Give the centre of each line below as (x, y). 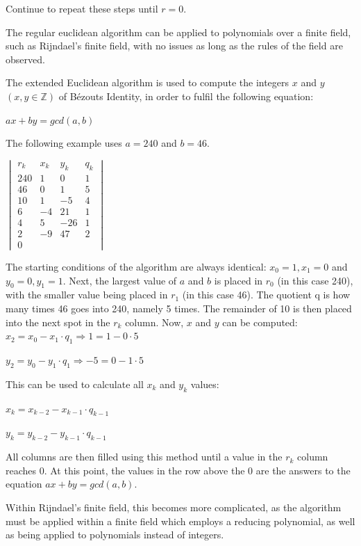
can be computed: (260, 322)
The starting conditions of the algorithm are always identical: (136, 266)
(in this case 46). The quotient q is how (266, 295)
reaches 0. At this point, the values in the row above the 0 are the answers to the (178, 470)
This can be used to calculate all (75, 384)
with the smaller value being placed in (87, 295)
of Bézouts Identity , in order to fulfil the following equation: (186, 96)
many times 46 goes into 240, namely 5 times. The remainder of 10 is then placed (179, 308)
